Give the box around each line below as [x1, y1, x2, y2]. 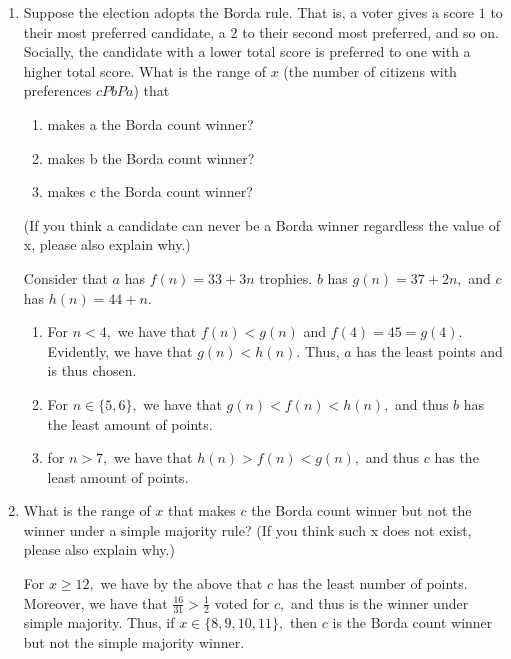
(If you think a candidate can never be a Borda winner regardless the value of [23, 214, 500, 235]
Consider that [23, 267, 108, 288]
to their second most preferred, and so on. [242, 21, 499, 42]
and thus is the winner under [290, 592, 469, 613]
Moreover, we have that [23, 592, 168, 613]
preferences [23, 80, 92, 101]
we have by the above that [100, 573, 263, 594]
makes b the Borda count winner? [47, 147, 255, 168]
